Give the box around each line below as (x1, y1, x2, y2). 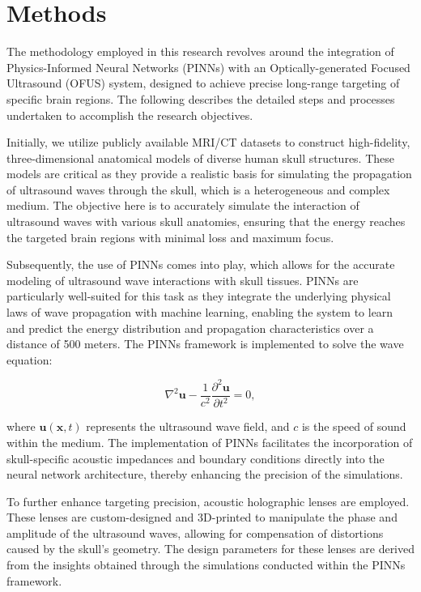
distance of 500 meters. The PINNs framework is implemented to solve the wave (6, 335, 404, 352)
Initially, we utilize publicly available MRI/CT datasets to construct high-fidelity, (6, 134, 410, 151)
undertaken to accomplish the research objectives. (6, 106, 253, 123)
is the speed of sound (301, 418, 406, 435)
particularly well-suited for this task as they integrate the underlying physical (6, 287, 391, 305)
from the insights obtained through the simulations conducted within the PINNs (6, 556, 406, 573)
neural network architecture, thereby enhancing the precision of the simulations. (6, 466, 403, 483)
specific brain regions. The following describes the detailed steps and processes (6, 90, 395, 107)
